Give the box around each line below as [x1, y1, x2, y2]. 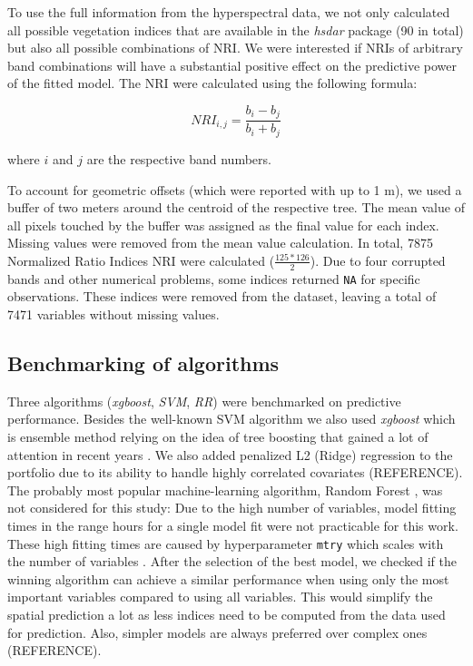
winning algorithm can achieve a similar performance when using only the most [7, 569, 449, 588]
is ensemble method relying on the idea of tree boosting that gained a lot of [7, 426, 429, 446]
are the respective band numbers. [86, 149, 271, 168]
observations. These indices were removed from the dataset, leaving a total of [7, 287, 437, 306]
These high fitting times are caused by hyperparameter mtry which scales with [7, 534, 444, 553]
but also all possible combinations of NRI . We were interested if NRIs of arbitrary [7, 38, 463, 57]
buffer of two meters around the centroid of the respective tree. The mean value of [7, 198, 465, 217]
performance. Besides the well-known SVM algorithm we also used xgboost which [7, 409, 456, 428]
